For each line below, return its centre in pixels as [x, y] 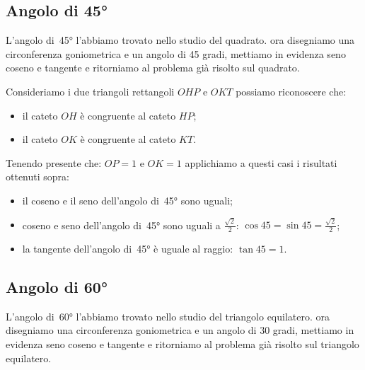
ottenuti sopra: [37, 177]
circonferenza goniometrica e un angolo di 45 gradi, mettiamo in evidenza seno [176, 53]
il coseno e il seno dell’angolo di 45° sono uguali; [127, 200]
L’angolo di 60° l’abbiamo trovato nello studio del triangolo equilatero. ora [168, 316]
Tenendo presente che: [54, 162]
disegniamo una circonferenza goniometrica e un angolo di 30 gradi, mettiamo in [180, 330]
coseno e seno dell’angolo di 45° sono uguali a [121, 225]
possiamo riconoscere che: [291, 91]
